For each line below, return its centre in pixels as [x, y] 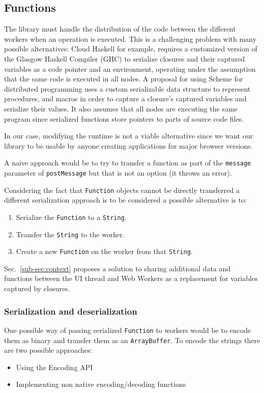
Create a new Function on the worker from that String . [104, 251]
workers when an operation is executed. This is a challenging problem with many [130, 38]
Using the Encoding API [54, 367]
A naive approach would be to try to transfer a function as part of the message [128, 163]
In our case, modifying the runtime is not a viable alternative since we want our [129, 136]
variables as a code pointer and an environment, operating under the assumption [130, 68]
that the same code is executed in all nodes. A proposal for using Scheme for [124, 79]
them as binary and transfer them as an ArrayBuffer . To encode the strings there [132, 340]
